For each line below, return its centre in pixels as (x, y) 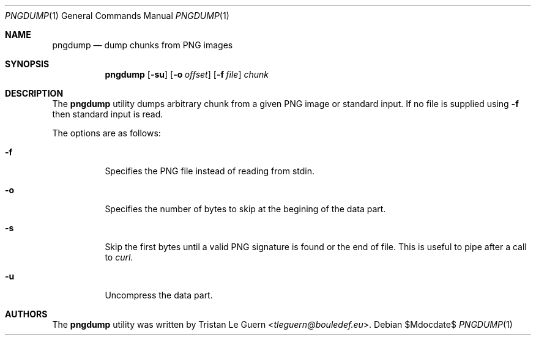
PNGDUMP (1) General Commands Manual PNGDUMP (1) (117, 16)
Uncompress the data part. (159, 295)
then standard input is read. (108, 114)
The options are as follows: (106, 133)
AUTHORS (26, 314)
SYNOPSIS (27, 64)
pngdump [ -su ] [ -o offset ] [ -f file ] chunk (187, 74)
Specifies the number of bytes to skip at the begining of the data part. (245, 209)
